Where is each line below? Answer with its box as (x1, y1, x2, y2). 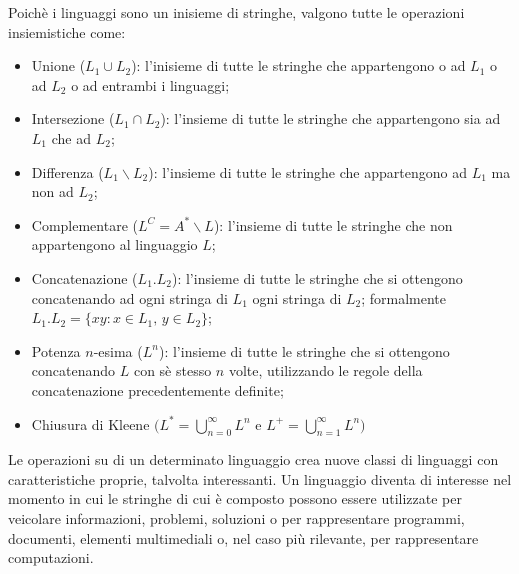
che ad (51, 127, 91, 148)
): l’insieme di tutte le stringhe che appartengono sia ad (160, 108, 501, 129)
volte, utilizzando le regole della (228, 360, 423, 381)
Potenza (31, 340, 81, 361)
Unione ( (31, 55, 86, 76)
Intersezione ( (31, 108, 115, 129)
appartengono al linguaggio (31, 234, 198, 255)
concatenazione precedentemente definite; (31, 379, 284, 400)
